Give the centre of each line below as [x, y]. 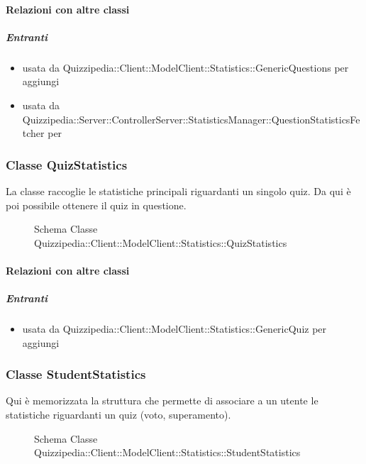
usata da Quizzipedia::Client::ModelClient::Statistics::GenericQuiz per [174, 329]
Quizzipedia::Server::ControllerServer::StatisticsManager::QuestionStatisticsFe [191, 119]
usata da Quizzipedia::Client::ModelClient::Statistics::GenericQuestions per [185, 67]
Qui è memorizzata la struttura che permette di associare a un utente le [162, 401]
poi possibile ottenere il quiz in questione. [96, 205]
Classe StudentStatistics [76, 374]
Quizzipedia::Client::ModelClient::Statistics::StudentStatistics [167, 452]
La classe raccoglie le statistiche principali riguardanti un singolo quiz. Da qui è [178, 190]
